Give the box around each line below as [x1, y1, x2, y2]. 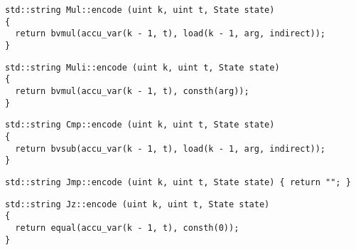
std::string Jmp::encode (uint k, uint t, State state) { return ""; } [5, 177, 351, 187]
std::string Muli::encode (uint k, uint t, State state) [5, 62, 280, 73]
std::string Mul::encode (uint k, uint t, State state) [5, 5, 275, 15]
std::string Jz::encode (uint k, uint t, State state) [5, 199, 270, 209]
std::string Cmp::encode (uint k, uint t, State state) [5, 120, 275, 130]
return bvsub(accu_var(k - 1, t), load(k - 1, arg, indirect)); [15, 143, 326, 154]
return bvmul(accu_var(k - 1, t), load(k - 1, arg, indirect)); [15, 28, 326, 39]
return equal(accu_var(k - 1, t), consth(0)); [15, 222, 239, 233]
